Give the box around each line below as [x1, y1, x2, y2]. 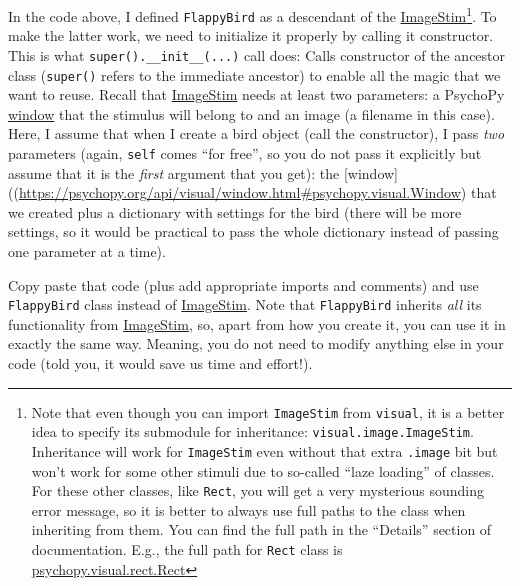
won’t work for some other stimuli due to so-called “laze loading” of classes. [31, 460, 495, 481]
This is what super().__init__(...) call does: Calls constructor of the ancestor [8, 44, 506, 65]
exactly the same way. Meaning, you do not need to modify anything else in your [8, 333, 504, 354]
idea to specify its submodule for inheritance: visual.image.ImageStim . [31, 421, 474, 442]
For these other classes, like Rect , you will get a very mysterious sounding [31, 480, 485, 501]
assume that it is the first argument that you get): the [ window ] [8, 162, 399, 183]
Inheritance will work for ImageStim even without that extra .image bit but [31, 440, 498, 461]
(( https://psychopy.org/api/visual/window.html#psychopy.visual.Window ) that [8, 182, 497, 203]
